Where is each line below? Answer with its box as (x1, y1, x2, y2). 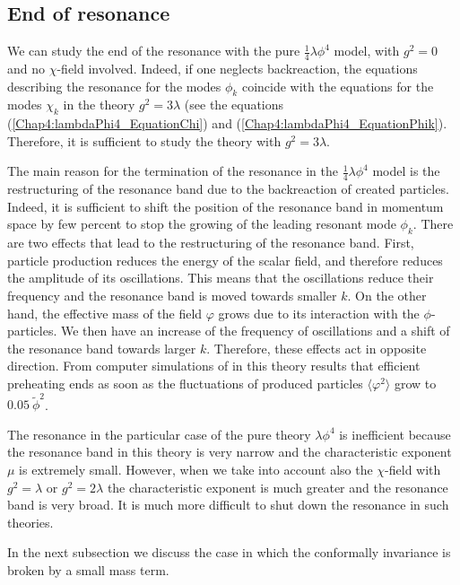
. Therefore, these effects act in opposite (206, 338, 427, 357)
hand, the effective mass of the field (7, 303, 203, 322)
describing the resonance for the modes (7, 76, 221, 95)
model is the (372, 162, 440, 180)
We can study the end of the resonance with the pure (7, 41, 300, 60)
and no (7, 59, 46, 78)
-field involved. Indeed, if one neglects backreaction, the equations (56, 59, 418, 78)
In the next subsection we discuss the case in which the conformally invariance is (7, 543, 451, 562)
